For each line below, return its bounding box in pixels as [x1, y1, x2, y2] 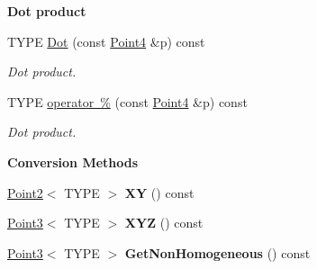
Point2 [7, 183, 43, 202]
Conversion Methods [7, 152, 139, 171]
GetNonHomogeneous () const [124, 243, 311, 262]
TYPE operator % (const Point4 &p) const [7, 92, 248, 111]
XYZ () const [124, 213, 204, 232]
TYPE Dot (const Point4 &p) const [7, 31, 205, 50]
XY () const [124, 183, 195, 202]
